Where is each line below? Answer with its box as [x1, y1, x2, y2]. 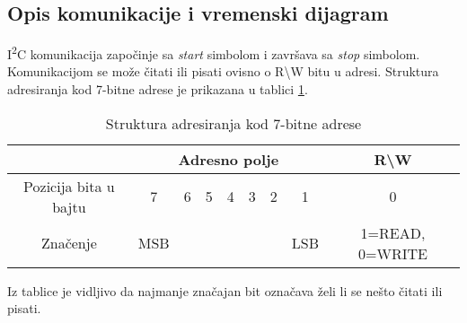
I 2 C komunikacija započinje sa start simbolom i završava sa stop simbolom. [7, 42, 420, 63]
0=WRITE [358, 242, 427, 264]
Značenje [40, 232, 97, 254]
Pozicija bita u [23, 175, 115, 196]
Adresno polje [178, 148, 279, 170]
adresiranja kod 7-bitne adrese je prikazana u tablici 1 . [7, 80, 308, 99]
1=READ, [360, 222, 426, 243]
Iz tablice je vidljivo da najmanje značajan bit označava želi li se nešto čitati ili [7, 281, 443, 300]
